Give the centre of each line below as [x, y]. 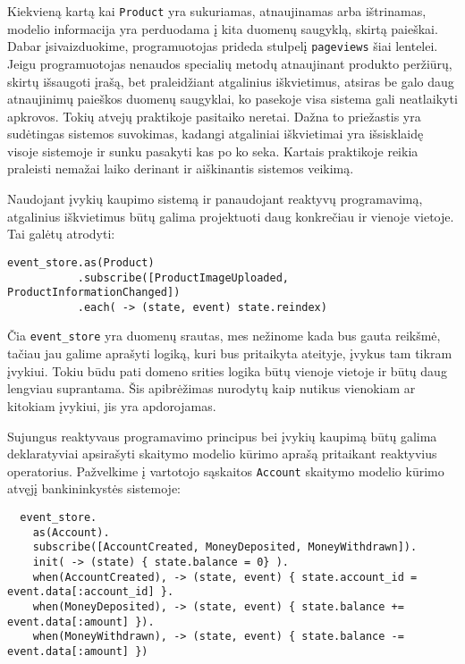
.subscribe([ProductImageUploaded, [183, 277]
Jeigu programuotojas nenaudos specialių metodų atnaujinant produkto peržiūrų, [230, 63]
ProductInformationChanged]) [94, 293]
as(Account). [71, 532]
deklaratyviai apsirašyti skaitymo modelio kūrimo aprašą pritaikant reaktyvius [222, 454]
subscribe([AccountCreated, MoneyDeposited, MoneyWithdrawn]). [225, 547]
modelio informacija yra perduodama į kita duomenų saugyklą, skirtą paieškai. [223, 28]
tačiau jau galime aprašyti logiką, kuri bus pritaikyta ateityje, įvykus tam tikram [230, 353]
